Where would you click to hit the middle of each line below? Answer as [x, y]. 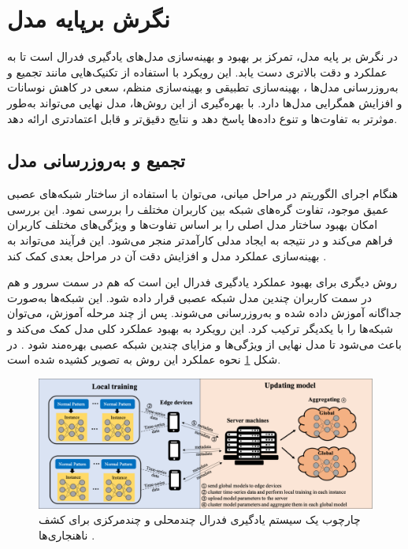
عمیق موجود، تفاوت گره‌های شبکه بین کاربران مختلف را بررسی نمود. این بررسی [198, 209]
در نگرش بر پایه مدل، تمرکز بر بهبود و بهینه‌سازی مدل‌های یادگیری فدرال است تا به [203, 56]
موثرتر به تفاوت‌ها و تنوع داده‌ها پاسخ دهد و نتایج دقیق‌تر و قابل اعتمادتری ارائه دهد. [202, 118]
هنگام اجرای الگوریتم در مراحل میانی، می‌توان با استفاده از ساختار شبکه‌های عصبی [203, 194]
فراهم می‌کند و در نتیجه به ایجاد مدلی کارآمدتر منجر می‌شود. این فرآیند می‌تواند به [200, 240]
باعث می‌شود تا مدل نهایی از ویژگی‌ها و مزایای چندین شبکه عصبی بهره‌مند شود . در [204, 344]
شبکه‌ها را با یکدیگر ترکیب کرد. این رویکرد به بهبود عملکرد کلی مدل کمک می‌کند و [200, 329]
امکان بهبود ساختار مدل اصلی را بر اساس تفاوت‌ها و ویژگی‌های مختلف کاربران [193, 224]
